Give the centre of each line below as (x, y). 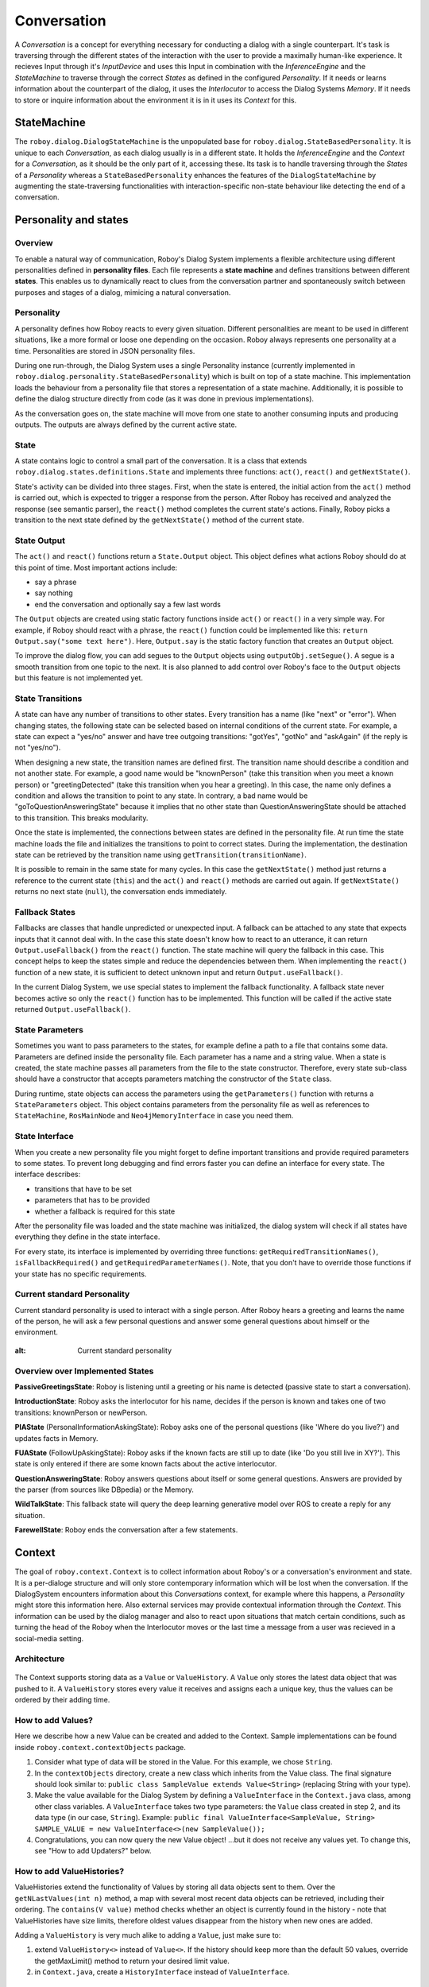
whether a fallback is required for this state (105, 1211)
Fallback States (45, 912)
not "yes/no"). (38, 748)
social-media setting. (49, 1638)
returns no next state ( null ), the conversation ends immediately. (121, 892)
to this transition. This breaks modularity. (81, 818)
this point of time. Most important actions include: (96, 567)
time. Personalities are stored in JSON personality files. (105, 351)
